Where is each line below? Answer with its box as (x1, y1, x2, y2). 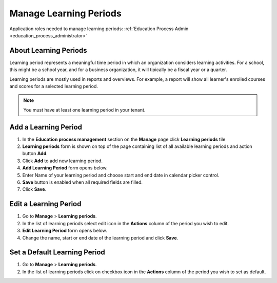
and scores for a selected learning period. (9, 83, 98, 90)
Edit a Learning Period (9, 200, 82, 208)
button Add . (22, 150, 48, 157)
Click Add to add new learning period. (22, 158, 103, 164)
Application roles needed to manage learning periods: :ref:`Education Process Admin (9, 26, 189, 32)
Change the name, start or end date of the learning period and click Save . (22, 234, 179, 241)
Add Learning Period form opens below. (22, 165, 108, 171)
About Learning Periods (9, 46, 87, 55)
